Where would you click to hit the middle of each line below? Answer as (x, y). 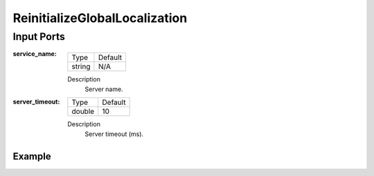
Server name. (104, 89)
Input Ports (39, 37)
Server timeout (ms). (114, 134)
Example (32, 156)
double (83, 112)
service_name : (35, 54)
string (81, 67)
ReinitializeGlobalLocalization (100, 18)
